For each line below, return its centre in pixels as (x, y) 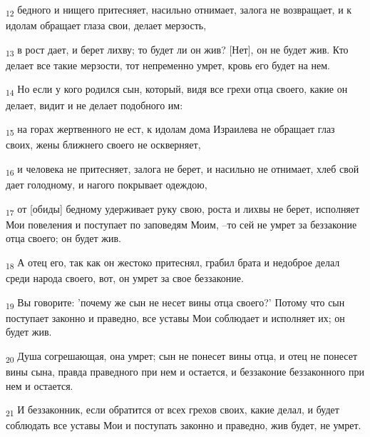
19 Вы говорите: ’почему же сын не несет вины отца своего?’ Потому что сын (175, 303)
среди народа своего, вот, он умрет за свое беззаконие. (125, 278)
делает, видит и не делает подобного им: (94, 105)
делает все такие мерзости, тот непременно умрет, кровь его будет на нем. (168, 65)
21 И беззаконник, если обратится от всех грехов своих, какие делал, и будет (173, 411)
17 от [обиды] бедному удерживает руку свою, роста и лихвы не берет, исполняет (183, 209)
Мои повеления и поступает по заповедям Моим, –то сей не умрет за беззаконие (181, 224)
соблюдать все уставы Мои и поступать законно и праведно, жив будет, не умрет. (184, 425)
